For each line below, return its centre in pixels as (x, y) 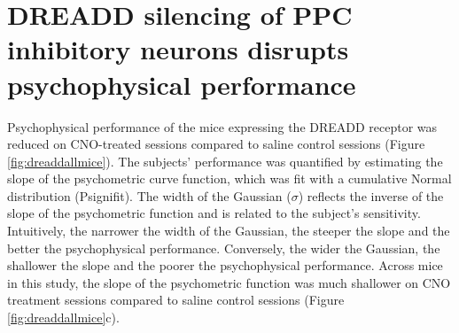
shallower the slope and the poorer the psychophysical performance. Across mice (225, 265)
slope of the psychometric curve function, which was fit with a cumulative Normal (229, 178)
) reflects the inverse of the (371, 195)
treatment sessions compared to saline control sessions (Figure (176, 300)
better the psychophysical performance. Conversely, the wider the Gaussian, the (224, 248)
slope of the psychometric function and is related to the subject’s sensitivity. (214, 213)
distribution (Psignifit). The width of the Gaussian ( (149, 195)
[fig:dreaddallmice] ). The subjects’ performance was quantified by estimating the (225, 161)
